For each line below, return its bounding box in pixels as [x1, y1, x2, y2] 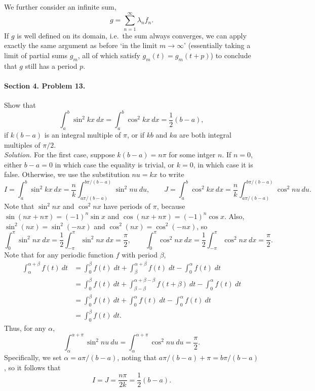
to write [160, 169, 184, 180]
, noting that [117, 352, 157, 363]
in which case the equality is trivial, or [55, 159, 175, 169]
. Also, [224, 210, 245, 221]
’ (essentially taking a [184, 40, 251, 51]
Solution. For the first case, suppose [4, 149, 115, 160]
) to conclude [210, 50, 251, 60]
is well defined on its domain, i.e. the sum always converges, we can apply [17, 30, 247, 40]
